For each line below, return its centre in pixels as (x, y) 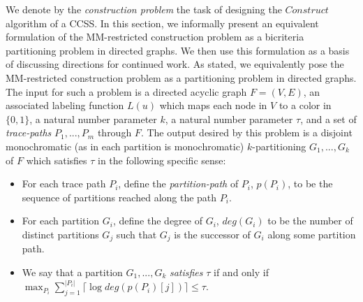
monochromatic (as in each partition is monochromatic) (125, 146)
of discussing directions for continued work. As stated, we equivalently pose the (175, 64)
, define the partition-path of (178, 184)
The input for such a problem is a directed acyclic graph (126, 91)
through (114, 132)
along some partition (312, 234)
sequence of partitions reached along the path (119, 197)
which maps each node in (213, 105)
